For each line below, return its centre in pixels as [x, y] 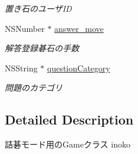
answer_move [79, 28]
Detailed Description [69, 119]
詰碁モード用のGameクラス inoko [68, 144]
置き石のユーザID [38, 8]
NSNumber [25, 28]
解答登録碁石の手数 [42, 48]
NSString [21, 68]
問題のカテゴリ [34, 88]
